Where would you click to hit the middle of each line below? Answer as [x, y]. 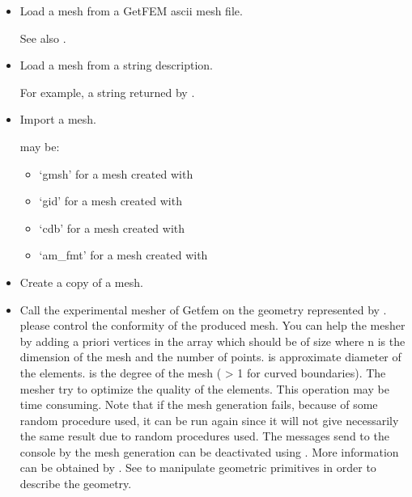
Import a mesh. [58, 119]
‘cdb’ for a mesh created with [112, 227]
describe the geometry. [76, 484]
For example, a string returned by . [107, 92]
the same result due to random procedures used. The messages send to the [204, 436]
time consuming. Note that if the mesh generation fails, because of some [199, 404]
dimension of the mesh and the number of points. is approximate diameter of [210, 357]
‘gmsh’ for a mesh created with [116, 173]
